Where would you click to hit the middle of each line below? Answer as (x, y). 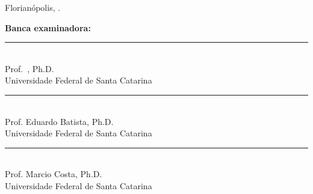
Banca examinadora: (48, 27)
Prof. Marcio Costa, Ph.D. (54, 174)
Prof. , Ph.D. (29, 68)
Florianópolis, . (33, 7)
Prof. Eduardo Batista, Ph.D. (59, 121)
